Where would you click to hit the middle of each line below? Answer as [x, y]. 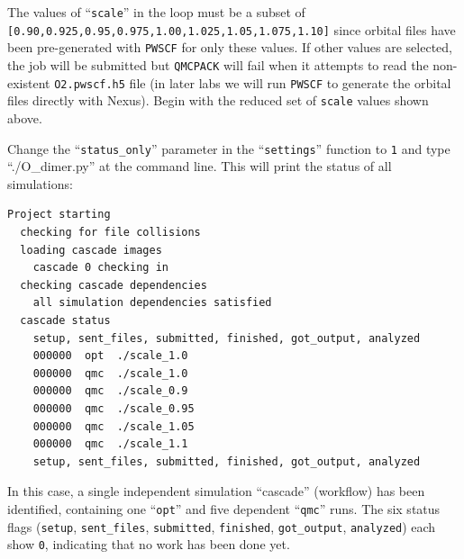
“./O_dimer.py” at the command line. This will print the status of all [200, 166]
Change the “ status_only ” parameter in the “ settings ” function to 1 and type [229, 148]
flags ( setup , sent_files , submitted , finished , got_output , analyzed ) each [222, 526]
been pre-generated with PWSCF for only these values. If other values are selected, [230, 47]
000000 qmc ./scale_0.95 [114, 408]
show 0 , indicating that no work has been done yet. [149, 544]
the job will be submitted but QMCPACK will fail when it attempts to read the [218, 64]
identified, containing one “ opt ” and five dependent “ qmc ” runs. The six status [224, 508]
